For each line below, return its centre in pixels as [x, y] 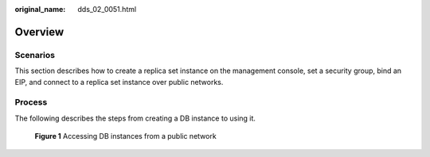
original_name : [40, 9]
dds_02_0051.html [107, 9]
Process [31, 102]
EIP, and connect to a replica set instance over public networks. [119, 82]
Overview [39, 32]
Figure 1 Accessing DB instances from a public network [125, 136]
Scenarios [35, 55]
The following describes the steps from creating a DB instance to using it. [135, 118]
